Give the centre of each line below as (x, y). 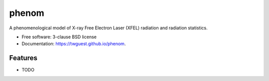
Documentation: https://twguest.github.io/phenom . (74, 44)
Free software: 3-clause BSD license (59, 37)
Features (23, 58)
